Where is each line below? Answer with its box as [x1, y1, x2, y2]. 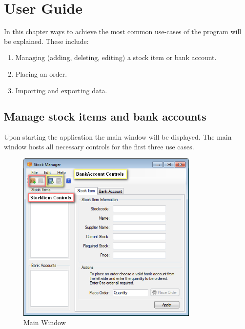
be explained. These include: [4, 36, 89, 46]
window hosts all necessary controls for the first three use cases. [4, 141, 194, 151]
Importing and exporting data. [15, 85, 107, 95]
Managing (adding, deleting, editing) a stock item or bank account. [15, 52, 217, 62]
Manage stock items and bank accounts [4, 109, 206, 124]
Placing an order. [15, 68, 67, 79]
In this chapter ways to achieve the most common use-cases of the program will [4, 26, 242, 37]
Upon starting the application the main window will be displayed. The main [4, 132, 232, 142]
